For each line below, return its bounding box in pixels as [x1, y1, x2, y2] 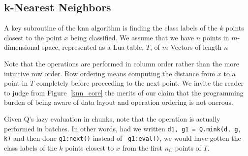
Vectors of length [170, 42, 222, 52]
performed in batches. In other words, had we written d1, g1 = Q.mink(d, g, [4, 123, 242, 133]
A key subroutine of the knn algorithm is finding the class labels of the [4, 23, 217, 33]
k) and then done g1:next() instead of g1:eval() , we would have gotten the [4, 133, 241, 143]
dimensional [4, 42, 40, 52]
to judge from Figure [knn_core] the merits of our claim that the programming [4, 87, 244, 97]
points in [202, 32, 229, 42]
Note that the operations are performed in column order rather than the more [4, 58, 240, 68]
